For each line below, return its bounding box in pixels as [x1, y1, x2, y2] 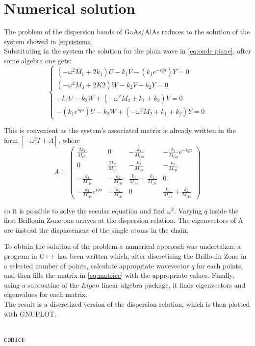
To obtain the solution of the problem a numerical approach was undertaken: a [4, 241, 241, 251]
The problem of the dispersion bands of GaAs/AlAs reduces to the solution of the [4, 27, 250, 37]
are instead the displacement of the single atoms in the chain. [4, 224, 189, 235]
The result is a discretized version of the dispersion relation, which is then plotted [4, 299, 250, 309]
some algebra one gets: [4, 55, 72, 65]
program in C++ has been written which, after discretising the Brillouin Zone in [4, 251, 247, 261]
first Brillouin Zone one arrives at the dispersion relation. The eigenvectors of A [4, 215, 244, 225]
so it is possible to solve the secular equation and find [4, 205, 165, 215]
